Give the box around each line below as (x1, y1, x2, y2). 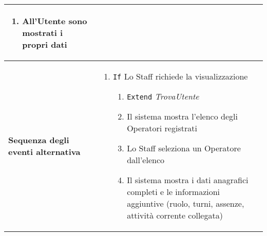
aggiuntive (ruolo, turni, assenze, (127, 198, 244, 209)
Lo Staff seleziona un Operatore (127, 142, 241, 154)
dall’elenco (127, 154, 165, 166)
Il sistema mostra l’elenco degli (127, 110, 238, 122)
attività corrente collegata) (127, 209, 223, 221)
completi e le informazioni (127, 186, 220, 198)
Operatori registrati (127, 122, 197, 134)
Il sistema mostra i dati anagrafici (127, 174, 249, 186)
